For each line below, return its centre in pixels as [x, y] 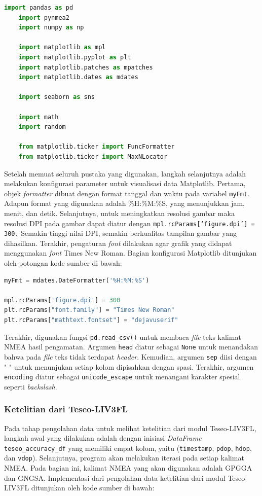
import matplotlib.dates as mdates [78, 77]
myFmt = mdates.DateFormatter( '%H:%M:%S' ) [77, 280]
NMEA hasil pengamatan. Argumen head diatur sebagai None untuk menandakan [131, 347]
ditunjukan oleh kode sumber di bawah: [93, 488]
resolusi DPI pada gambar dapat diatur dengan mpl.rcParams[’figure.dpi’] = [129, 223]
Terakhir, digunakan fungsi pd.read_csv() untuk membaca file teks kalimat [123, 336]
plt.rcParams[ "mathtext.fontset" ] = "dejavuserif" [91, 320]
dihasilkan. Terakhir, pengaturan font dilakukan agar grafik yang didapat [118, 243]
